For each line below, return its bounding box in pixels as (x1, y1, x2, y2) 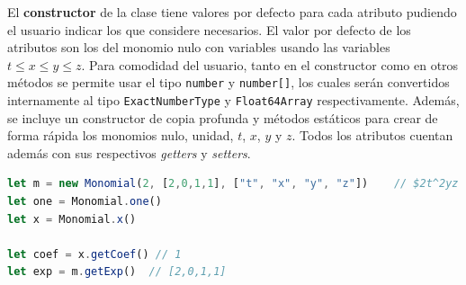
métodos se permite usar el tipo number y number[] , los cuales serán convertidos (7, 73, 450, 92)
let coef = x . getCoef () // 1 (7, 247, 182, 261)
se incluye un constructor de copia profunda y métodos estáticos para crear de (7, 108, 438, 127)
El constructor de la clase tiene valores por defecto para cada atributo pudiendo (7, 3, 457, 21)
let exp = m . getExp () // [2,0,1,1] (7, 265, 227, 279)
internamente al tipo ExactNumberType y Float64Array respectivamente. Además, (7, 91, 460, 110)
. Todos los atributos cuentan (291, 126, 453, 145)
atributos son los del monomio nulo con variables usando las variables (7, 38, 390, 57)
